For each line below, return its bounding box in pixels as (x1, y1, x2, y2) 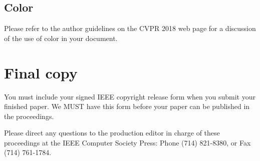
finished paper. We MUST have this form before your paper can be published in (4, 101, 250, 111)
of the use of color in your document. (4, 32, 118, 43)
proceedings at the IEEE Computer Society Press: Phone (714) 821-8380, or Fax (4, 137, 251, 147)
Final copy (4, 62, 78, 82)
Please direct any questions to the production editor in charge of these (4, 127, 220, 138)
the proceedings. (4, 110, 54, 121)
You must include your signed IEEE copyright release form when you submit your (4, 91, 255, 101)
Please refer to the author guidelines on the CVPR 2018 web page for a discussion (4, 23, 256, 33)
